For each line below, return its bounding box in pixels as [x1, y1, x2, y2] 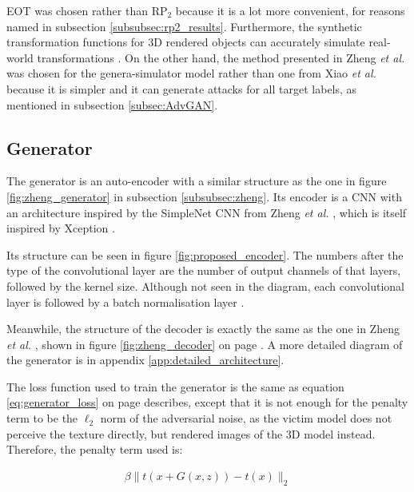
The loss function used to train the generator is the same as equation [6, 378, 344, 395]
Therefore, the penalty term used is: [6, 441, 183, 458]
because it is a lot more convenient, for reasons [175, 2, 405, 18]
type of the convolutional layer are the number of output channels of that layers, [6, 262, 401, 279]
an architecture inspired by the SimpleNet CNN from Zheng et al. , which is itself [6, 204, 407, 220]
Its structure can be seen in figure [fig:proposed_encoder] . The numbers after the [6, 246, 404, 263]
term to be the [6, 410, 78, 427]
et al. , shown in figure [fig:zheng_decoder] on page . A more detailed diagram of [6, 335, 403, 352]
